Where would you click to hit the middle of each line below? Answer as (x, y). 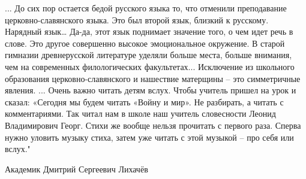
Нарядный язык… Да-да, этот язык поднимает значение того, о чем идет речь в (149, 31)
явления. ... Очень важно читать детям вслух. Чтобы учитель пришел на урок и (151, 90)
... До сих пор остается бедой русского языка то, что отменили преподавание (146, 8)
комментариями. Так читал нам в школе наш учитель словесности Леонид (140, 113)
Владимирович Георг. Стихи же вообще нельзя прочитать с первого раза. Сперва (153, 125)
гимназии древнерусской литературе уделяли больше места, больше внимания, (148, 55)
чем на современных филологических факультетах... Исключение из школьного (150, 66)
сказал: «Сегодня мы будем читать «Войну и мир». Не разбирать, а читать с (144, 101)
